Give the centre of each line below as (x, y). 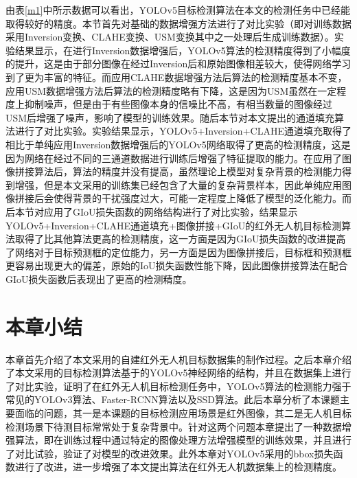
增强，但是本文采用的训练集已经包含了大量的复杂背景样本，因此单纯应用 (178, 184)
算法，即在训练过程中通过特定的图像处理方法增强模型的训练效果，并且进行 (183, 440)
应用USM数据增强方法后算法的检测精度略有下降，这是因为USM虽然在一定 (171, 90)
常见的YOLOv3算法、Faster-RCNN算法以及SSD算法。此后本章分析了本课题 (173, 399)
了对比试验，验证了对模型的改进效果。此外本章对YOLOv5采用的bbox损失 (170, 453)
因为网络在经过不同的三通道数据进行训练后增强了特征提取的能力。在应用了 (174, 158)
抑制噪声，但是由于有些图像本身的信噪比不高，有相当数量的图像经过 (178, 104)
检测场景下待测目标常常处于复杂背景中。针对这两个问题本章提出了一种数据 (174, 426)
